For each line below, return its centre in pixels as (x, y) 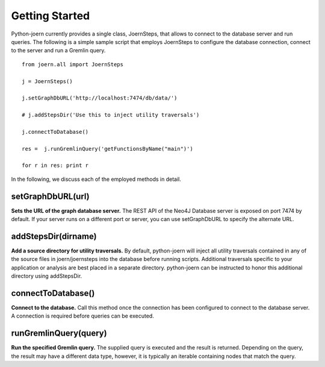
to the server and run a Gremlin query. (58, 51)
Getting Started (51, 16)
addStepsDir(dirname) (54, 236)
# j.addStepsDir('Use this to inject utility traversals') (111, 115)
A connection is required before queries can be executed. (83, 316)
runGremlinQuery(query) (59, 334)
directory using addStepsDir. (47, 276)
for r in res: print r (55, 165)
